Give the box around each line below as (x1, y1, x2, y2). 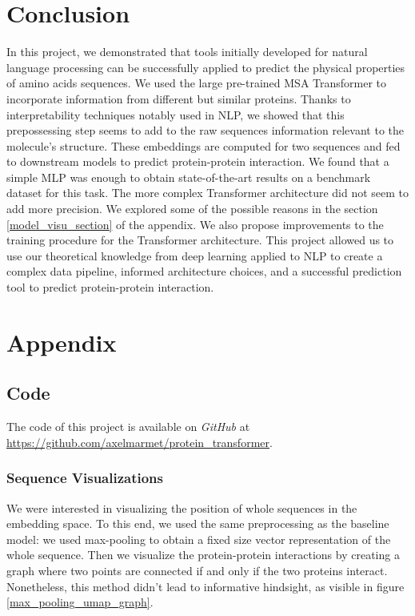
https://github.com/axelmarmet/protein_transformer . (6, 433, 273, 450)
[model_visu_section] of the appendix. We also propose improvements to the (6, 215, 384, 232)
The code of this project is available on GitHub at (6, 418, 250, 435)
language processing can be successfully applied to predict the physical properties (6, 58, 405, 75)
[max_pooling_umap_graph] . (6, 594, 154, 610)
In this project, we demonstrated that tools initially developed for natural (6, 43, 368, 60)
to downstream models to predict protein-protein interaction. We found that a (6, 153, 389, 170)
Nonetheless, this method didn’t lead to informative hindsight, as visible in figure (6, 578, 405, 594)
